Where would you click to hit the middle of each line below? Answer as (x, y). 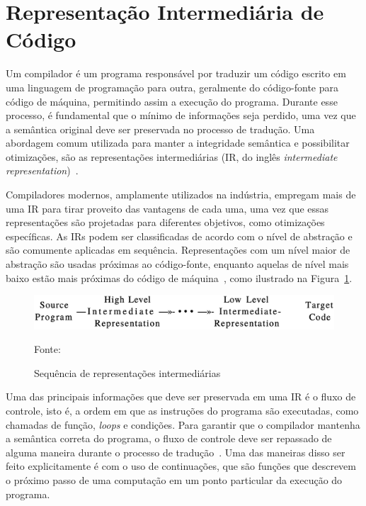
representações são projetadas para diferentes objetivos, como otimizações (165, 222)
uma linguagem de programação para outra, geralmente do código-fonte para (172, 87)
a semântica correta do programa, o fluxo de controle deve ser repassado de (169, 438)
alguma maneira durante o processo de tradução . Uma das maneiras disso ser (176, 452)
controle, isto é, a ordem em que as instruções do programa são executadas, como (182, 411)
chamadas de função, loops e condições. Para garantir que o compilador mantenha (183, 424)
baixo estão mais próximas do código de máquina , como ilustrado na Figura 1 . (179, 277)
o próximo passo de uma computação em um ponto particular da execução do (174, 480)
